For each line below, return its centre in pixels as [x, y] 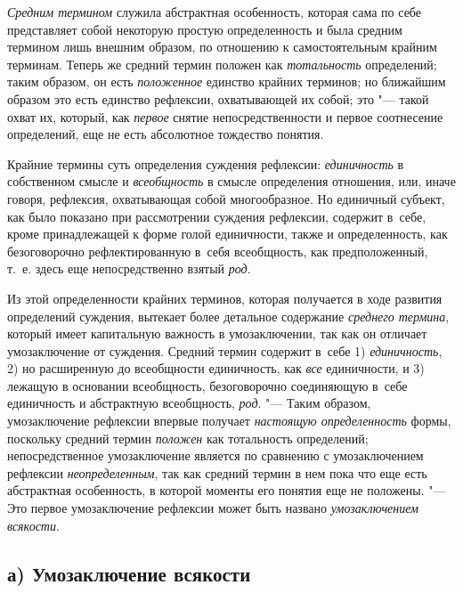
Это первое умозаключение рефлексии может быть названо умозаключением [213, 508]
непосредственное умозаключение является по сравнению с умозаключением [215, 455]
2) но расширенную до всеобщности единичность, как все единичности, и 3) [216, 368]
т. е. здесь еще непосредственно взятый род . [129, 268]
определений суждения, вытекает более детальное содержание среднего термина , [228, 316]
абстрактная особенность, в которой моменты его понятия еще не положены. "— [227, 490]
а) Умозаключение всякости [129, 573]
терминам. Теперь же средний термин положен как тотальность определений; [222, 64]
